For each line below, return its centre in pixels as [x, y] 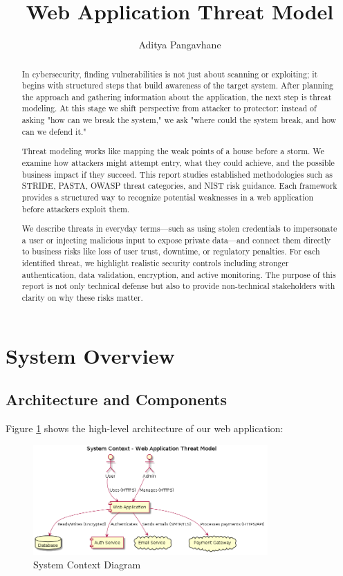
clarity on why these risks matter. [82, 298]
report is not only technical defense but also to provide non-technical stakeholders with [178, 286]
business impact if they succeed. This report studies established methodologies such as [177, 174]
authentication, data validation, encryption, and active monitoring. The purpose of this [179, 274]
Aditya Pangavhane [180, 45]
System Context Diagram [87, 565]
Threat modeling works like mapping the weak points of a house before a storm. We [173, 151]
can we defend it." [54, 131]
